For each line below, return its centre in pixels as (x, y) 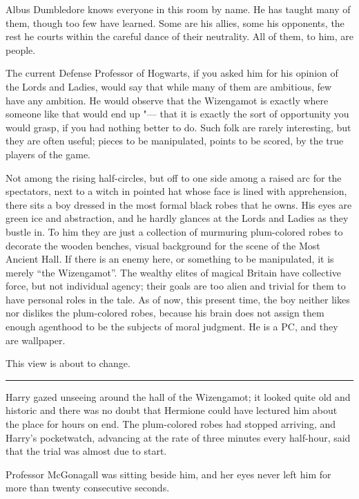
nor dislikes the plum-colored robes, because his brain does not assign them (165, 313)
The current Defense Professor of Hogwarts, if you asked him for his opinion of (172, 73)
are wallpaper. (36, 340)
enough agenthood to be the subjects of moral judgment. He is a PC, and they (172, 327)
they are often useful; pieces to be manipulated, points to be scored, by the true (175, 141)
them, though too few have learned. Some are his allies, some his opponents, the (175, 22)
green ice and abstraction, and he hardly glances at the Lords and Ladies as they (177, 218)
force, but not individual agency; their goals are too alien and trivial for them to (176, 286)
